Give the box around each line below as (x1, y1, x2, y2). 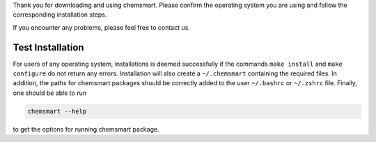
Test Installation (13, 42, 84, 53)
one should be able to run (13, 89, 87, 97)
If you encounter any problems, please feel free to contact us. (13, 23, 191, 31)
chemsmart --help (27, 107, 87, 115)
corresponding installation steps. (13, 10, 107, 19)
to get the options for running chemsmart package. (13, 125, 159, 133)
